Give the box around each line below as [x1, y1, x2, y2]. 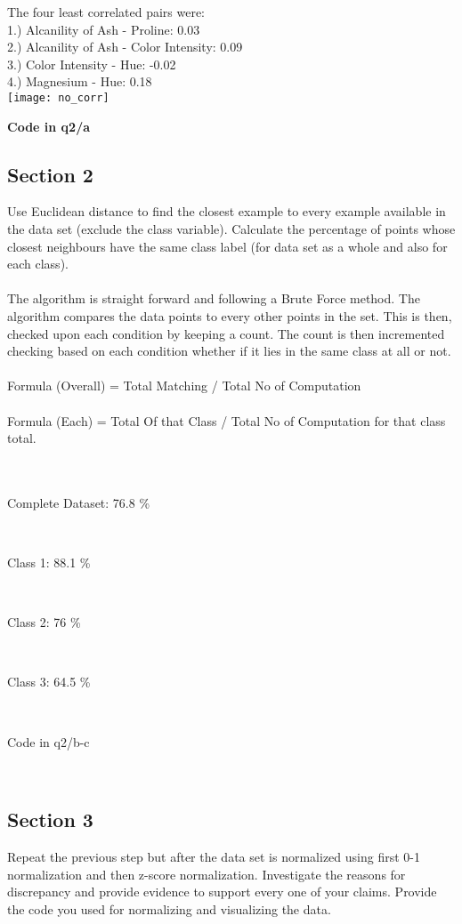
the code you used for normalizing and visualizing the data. [7, 899, 331, 918]
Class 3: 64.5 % [7, 672, 91, 691]
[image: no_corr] [7, 91, 109, 104]
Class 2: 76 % [7, 613, 81, 631]
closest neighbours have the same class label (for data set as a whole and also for [7, 237, 448, 255]
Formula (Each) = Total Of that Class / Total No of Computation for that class [7, 411, 446, 430]
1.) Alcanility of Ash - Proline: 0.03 [7, 20, 200, 38]
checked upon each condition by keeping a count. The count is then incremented [7, 324, 445, 342]
